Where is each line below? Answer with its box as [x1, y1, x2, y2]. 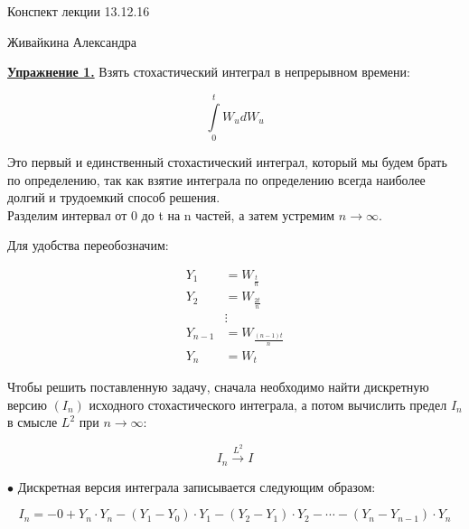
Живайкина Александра [7, 32, 137, 51]
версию [7, 394, 47, 413]
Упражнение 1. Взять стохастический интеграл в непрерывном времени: [7, 62, 410, 81]
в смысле [7, 413, 58, 432]
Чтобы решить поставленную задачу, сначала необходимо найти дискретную [7, 377, 429, 396]
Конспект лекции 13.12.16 [7, 2, 150, 20]
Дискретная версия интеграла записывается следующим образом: [17, 477, 376, 496]
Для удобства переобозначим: [7, 236, 169, 255]
